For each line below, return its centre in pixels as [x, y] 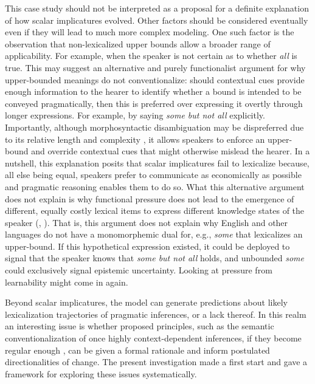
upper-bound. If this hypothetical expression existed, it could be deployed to [147, 246]
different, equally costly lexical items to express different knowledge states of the [155, 211]
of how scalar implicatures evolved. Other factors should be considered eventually [157, 20]
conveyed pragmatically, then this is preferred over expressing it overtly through [154, 103]
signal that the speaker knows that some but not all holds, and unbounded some [154, 258]
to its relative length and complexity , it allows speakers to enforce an [135, 139]
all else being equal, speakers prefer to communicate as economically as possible [153, 175]
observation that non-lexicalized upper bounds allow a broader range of [138, 43]
